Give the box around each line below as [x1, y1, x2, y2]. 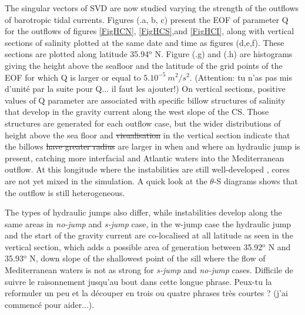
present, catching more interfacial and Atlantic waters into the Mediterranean [5, 151, 284, 164]
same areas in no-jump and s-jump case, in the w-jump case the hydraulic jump [5, 217, 291, 230]
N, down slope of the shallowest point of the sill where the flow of [29, 252, 266, 264]
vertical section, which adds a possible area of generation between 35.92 [5, 240, 263, 253]
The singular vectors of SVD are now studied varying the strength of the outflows [5, 2, 299, 14]
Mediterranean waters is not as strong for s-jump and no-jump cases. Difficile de [5, 264, 293, 276]
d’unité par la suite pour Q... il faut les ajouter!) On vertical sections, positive [5, 82, 286, 95]
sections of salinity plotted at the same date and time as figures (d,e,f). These [5, 36, 284, 48]
